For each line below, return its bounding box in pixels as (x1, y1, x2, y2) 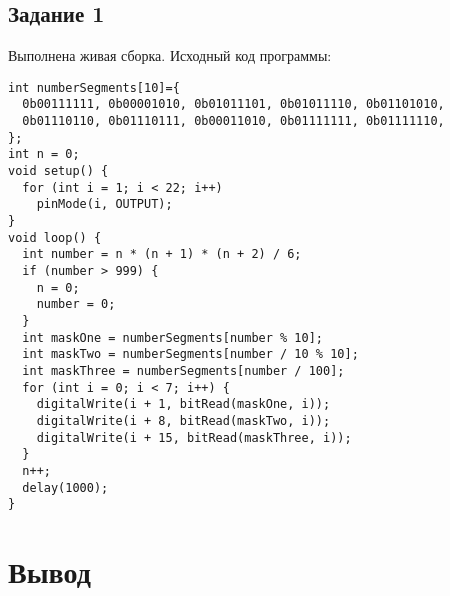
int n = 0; (8, 147, 80, 162)
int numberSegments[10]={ (8, 80, 180, 95)
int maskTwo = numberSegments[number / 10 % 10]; (22, 347, 359, 362)
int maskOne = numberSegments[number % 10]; (22, 330, 323, 345)
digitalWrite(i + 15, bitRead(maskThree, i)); (36, 430, 352, 445)
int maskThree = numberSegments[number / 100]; (22, 363, 345, 378)
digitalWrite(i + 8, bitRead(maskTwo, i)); (36, 413, 331, 428)
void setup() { (8, 164, 109, 179)
